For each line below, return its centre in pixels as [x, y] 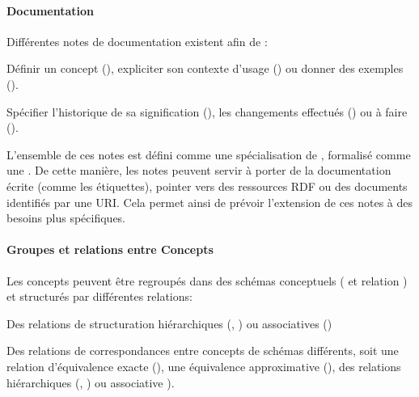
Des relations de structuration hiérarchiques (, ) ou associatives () [169, 323]
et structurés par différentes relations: [99, 296]
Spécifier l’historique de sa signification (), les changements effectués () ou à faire [207, 111]
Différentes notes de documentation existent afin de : [137, 41]
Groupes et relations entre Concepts [110, 249]
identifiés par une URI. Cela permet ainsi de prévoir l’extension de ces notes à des [210, 202]
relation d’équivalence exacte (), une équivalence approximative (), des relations [204, 366]
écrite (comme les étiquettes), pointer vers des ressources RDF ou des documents [207, 186]
